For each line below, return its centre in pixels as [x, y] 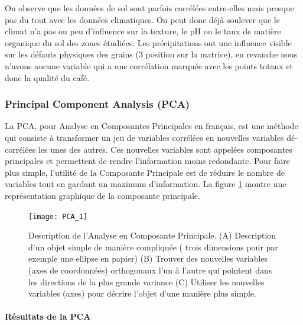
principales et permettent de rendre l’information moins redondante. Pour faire [147, 161]
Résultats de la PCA [48, 316]
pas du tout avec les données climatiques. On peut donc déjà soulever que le [142, 19]
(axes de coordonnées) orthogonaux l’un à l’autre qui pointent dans [150, 270]
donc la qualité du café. [47, 77]
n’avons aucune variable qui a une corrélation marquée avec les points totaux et [149, 65]
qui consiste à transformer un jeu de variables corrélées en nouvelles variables [144, 137]
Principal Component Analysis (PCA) [97, 104]
